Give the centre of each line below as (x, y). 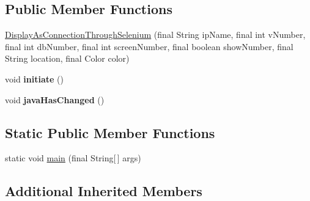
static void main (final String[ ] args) (73, 158)
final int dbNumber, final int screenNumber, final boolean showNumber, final (149, 46)
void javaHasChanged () (55, 99)
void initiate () (34, 79)
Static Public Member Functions (110, 132)
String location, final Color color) (67, 58)
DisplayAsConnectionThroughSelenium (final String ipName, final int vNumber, (155, 35)
